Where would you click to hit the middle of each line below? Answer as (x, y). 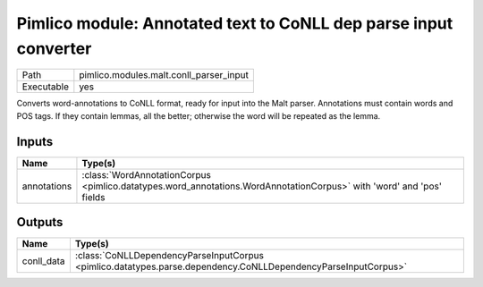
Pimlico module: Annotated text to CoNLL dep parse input (235, 23)
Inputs (35, 142)
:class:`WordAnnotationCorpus (147, 174)
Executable (45, 87)
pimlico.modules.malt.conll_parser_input (164, 75)
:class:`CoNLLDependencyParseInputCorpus (169, 256)
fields (93, 197)
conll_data (44, 261)
